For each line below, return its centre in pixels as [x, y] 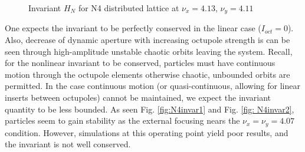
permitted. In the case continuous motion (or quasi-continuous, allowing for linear [152, 86]
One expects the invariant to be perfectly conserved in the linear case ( [133, 28]
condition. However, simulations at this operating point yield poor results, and [147, 132]
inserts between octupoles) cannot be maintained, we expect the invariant [138, 98]
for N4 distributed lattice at [129, 8]
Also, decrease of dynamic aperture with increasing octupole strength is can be [147, 40]
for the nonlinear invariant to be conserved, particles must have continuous [140, 63]
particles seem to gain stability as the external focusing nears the [122, 120]
